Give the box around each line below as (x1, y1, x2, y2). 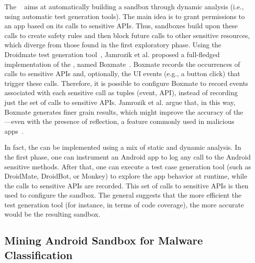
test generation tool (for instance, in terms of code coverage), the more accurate (4, 199, 244, 209)
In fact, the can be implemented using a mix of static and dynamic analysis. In (4, 142, 241, 152)
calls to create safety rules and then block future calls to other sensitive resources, (4, 30, 250, 40)
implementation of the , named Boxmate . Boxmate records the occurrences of (4, 59, 240, 69)
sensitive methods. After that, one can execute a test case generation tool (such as (4, 161, 251, 171)
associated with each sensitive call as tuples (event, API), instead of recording (4, 87, 238, 98)
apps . (4, 125, 23, 136)
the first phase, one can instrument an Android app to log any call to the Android (4, 151, 251, 162)
